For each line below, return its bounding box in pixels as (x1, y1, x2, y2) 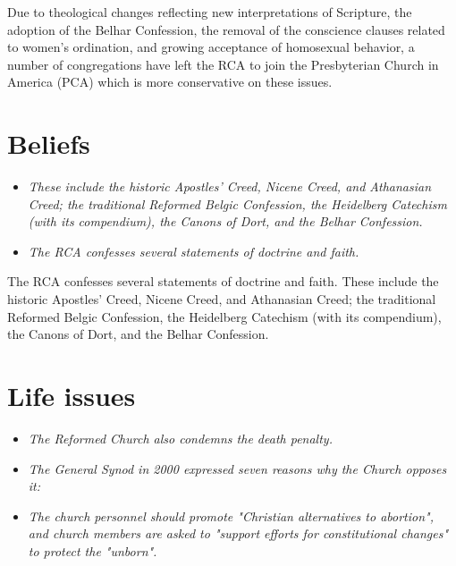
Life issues (7, 377, 136, 414)
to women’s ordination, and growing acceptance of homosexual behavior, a (7, 38, 415, 56)
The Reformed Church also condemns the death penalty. (28, 428, 333, 447)
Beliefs (7, 125, 90, 162)
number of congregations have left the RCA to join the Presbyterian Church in (7, 55, 439, 73)
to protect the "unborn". (28, 541, 157, 560)
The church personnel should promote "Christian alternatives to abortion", (28, 506, 434, 525)
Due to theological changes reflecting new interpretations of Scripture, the (7, 3, 412, 21)
